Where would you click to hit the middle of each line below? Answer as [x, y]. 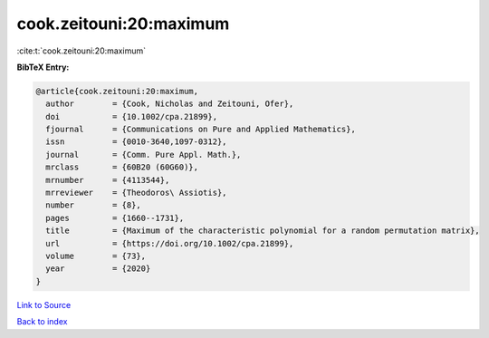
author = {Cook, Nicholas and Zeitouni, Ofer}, [170, 104]
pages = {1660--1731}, [115, 218]
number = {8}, [94, 205]
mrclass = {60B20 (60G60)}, [122, 167]
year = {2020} [98, 269]
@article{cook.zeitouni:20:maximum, [117, 91]
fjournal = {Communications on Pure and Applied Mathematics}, [201, 130]
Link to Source [44, 304]
